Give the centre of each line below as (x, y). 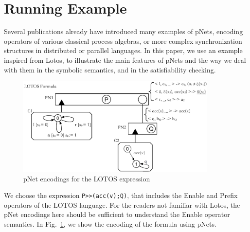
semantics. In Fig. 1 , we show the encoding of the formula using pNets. (110, 223)
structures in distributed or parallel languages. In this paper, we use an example (123, 50)
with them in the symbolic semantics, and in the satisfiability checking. (110, 69)
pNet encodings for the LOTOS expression (87, 179)
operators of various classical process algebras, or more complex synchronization (123, 41)
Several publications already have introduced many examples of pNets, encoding (124, 31)
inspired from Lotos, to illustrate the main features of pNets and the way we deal (125, 60)
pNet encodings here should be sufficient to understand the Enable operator (117, 214)
